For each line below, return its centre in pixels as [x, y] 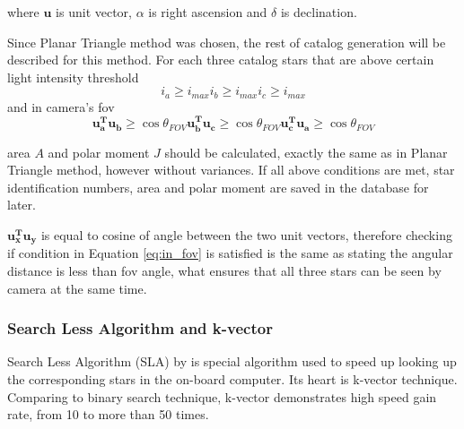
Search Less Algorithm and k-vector [140, 328]
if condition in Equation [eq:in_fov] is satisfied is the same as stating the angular [230, 253]
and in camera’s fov [61, 106]
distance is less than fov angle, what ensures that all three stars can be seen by [224, 271]
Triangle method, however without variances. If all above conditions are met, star [231, 170]
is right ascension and [208, 12]
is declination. [319, 12]
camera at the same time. [77, 288]
